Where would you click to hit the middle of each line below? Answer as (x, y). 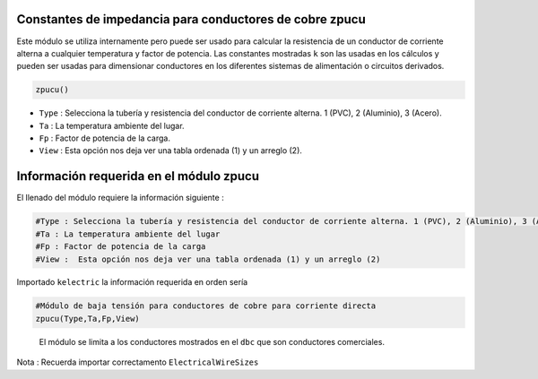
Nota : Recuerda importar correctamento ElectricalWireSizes (138, 362)
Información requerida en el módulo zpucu (138, 176)
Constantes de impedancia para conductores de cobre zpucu (191, 19)
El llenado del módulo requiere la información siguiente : (120, 198)
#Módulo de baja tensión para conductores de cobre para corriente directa (206, 306)
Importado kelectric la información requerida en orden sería (132, 282)
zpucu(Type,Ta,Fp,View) (88, 319)
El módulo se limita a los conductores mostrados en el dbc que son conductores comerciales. (212, 341)
